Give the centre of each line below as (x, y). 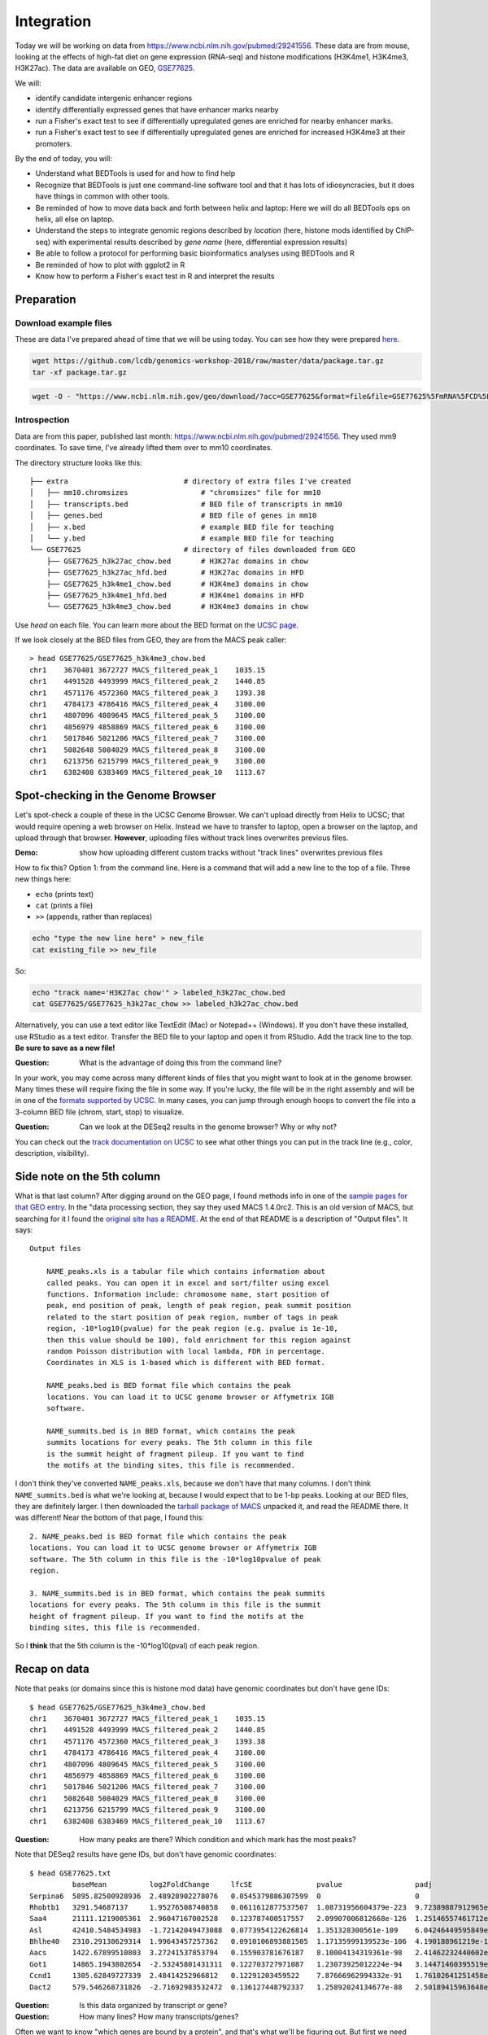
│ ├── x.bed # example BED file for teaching (182, 527)
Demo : (26, 853)
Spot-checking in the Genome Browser (115, 796)
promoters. (54, 143)
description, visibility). (52, 1153)
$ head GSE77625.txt (70, 1873)
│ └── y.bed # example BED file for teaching (182, 538)
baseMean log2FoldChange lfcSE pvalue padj (252, 1885)
